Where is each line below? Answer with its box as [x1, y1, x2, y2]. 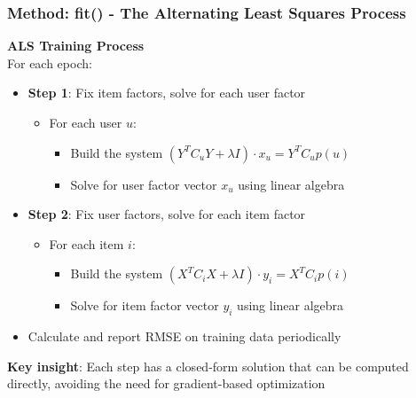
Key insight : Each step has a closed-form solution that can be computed [7, 356, 409, 375]
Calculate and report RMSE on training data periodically [27, 327, 341, 346]
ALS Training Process [7, 36, 145, 55]
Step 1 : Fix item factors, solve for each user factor [27, 83, 306, 102]
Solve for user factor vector [70, 175, 217, 193]
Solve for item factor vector [70, 296, 219, 315]
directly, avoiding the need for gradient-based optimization [7, 374, 326, 393]
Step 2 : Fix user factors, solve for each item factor [27, 205, 306, 223]
